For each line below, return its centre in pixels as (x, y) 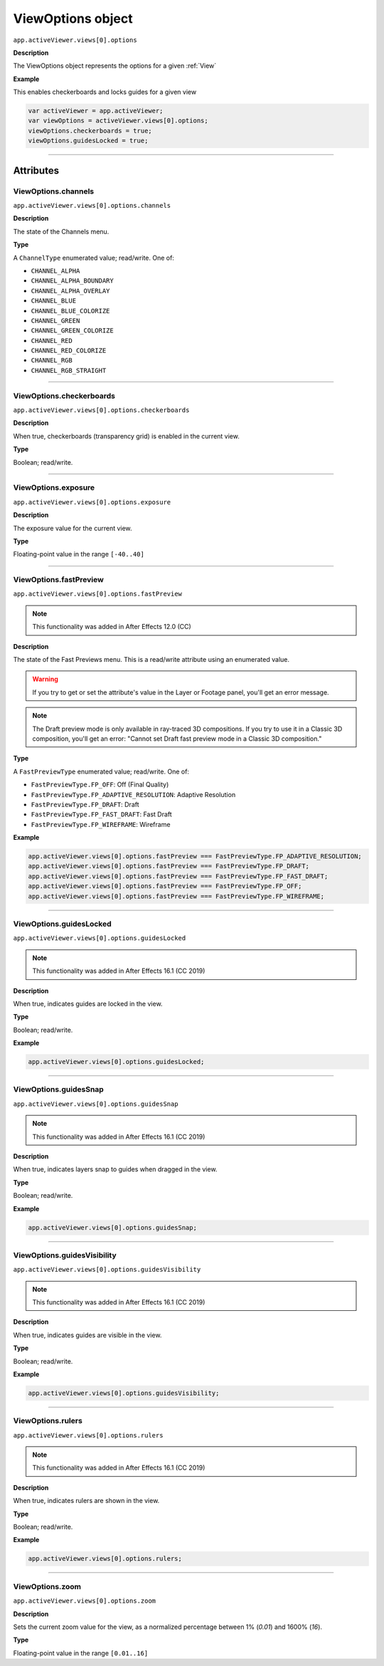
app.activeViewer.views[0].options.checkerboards (101, 410)
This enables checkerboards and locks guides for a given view (105, 92)
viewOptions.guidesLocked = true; (88, 141)
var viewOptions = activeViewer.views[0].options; (118, 121)
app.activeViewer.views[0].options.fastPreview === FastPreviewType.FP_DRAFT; (169, 866)
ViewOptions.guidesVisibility (65, 1255)
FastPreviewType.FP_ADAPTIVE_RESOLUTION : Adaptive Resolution (133, 794)
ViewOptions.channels (54, 191)
